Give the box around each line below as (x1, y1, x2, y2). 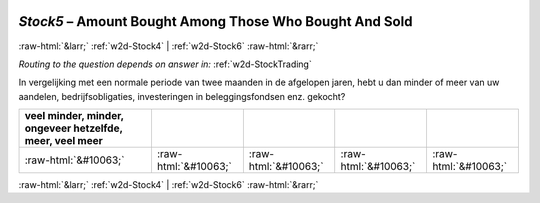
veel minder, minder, (24, 109, 124, 123)
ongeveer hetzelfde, (24, 121, 124, 135)
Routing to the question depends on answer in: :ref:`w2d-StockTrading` (18, 58, 312, 70)
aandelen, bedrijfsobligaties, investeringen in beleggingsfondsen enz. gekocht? (18, 90, 346, 102)
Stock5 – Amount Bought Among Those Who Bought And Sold (18, 13, 413, 30)
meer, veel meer (24, 134, 104, 148)
